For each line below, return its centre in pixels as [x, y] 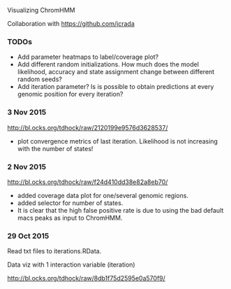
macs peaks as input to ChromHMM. [70, 218]
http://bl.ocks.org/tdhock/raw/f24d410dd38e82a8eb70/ [88, 182]
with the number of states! [55, 148]
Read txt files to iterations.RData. [54, 251]
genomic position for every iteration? [70, 94]
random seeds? [40, 79]
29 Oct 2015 [28, 236]
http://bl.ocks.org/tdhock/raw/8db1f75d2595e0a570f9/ [87, 279]
